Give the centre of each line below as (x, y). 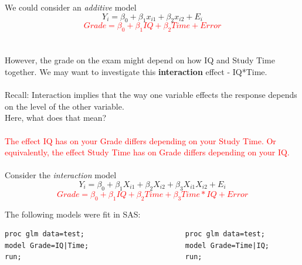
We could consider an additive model (71, 7)
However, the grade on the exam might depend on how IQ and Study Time (140, 60)
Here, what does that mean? (56, 118)
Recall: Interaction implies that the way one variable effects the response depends (151, 95)
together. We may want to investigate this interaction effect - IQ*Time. (136, 71)
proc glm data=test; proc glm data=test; (135, 234)
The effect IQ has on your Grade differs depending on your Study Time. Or (140, 140)
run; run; (104, 257)
